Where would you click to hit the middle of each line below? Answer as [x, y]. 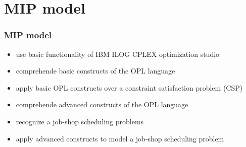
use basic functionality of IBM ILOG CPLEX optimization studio [118, 54]
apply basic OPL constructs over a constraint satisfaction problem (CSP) [129, 87]
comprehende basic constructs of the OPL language [95, 71]
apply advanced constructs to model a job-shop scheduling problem [120, 138]
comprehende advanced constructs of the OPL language [102, 104]
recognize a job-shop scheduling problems [80, 121]
